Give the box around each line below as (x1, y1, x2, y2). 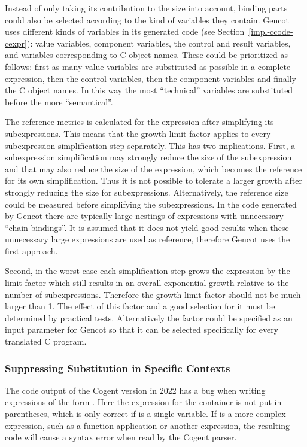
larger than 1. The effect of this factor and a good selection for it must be (5, 300, 275, 312)
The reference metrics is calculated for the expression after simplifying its (5, 115, 274, 128)
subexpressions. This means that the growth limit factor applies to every (5, 127, 271, 139)
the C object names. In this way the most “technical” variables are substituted (5, 84, 293, 96)
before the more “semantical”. (5, 95, 113, 108)
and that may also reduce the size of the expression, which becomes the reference (5, 162, 302, 175)
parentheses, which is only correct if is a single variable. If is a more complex (5, 408, 286, 420)
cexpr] (5, 37, 27, 49)
